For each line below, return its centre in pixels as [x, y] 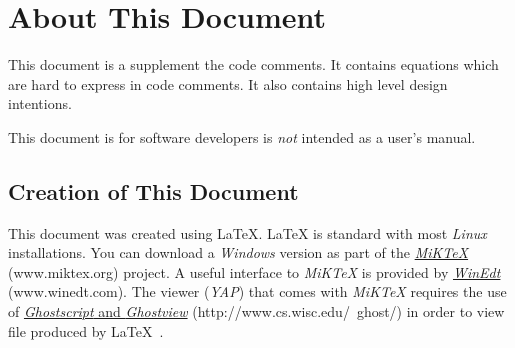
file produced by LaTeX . [86, 330]
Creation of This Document [153, 190]
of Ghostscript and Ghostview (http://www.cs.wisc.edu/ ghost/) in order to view [256, 311]
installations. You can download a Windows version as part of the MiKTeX [238, 252]
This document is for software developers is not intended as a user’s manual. [242, 136]
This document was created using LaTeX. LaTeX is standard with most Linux [247, 232]
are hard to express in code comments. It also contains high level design [228, 83]
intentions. [40, 103]
